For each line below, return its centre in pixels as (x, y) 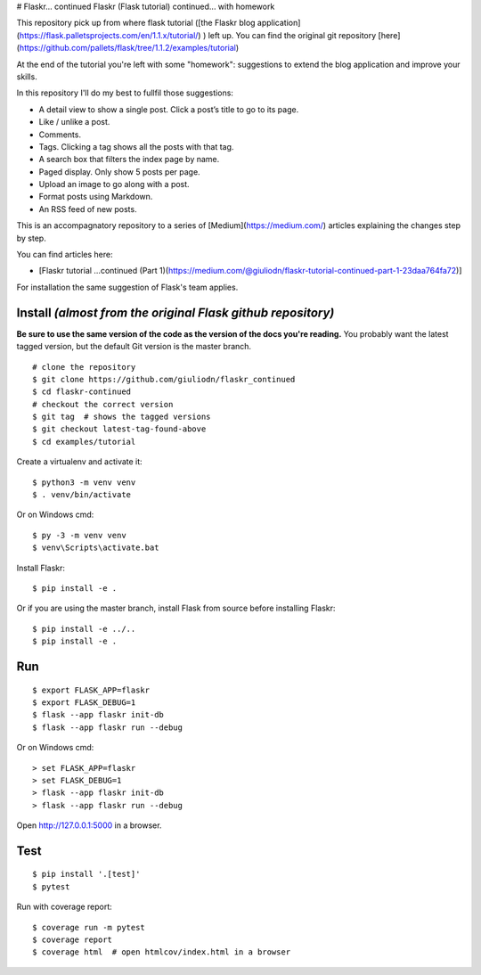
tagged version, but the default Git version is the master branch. (134, 347)
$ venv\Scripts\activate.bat (96, 548)
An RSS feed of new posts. (88, 209)
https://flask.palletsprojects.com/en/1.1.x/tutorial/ (109, 35)
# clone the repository (84, 367)
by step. (31, 238)
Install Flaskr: (41, 568)
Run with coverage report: (65, 907)
